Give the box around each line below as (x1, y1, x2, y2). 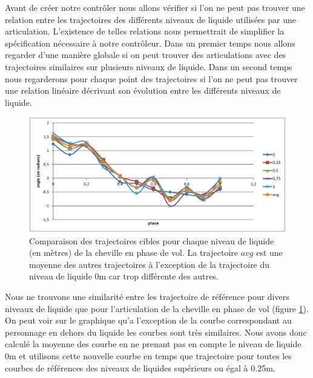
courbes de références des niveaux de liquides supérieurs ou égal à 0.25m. (5, 361, 275, 374)
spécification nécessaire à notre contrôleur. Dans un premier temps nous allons (5, 36, 295, 49)
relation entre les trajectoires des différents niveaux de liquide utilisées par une (5, 13, 296, 25)
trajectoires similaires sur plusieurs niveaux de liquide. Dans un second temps (5, 60, 292, 73)
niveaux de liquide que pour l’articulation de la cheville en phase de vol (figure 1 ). (5, 302, 309, 314)
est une (256, 246, 283, 259)
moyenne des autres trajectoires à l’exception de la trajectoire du (29, 258, 270, 270)
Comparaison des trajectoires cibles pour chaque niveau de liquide (29, 234, 274, 247)
